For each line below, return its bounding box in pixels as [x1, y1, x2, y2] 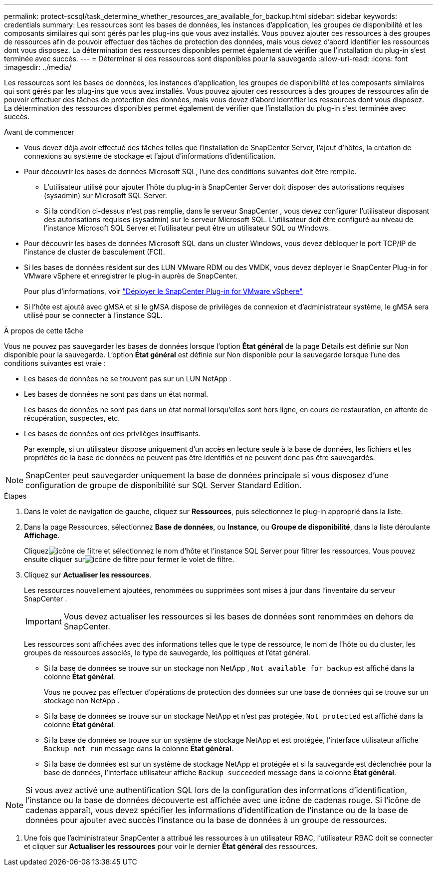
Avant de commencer [4, 128, 74, 136]
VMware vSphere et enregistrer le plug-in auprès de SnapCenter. [24, 272, 238, 280]
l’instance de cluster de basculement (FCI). [24, 248, 165, 256]
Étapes [4, 492, 27, 500]
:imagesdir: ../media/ [4, 63, 72, 71]
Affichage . [24, 531, 60, 540]
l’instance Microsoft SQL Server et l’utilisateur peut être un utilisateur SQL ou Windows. [44, 224, 330, 232]
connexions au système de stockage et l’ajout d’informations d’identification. [24, 152, 276, 160]
